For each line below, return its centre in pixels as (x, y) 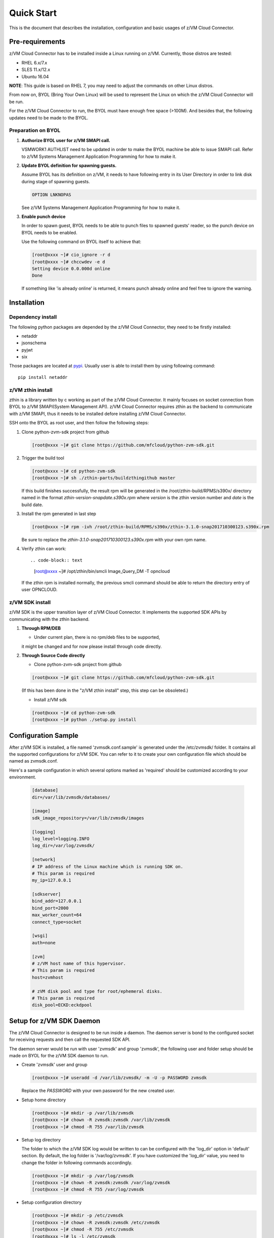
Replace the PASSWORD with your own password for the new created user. (98, 1091)
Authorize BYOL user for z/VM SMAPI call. (66, 140)
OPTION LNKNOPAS (52, 195)
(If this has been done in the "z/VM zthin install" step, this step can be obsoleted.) (105, 690)
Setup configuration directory (51, 1202)
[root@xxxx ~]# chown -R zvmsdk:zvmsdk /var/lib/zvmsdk (101, 1120)
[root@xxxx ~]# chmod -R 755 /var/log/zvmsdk (88, 1189)
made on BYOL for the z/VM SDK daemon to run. (59, 1056)
